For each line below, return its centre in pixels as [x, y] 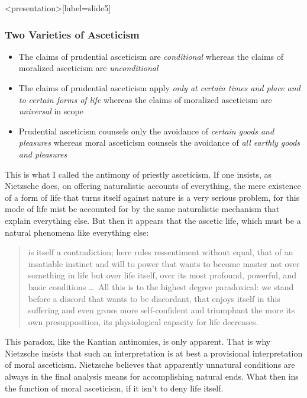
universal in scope [51, 111]
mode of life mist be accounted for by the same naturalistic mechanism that [142, 209]
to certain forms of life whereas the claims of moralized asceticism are [145, 99]
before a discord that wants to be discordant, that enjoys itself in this [154, 298]
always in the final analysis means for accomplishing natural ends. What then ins [152, 376]
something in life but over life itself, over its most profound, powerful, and [162, 275]
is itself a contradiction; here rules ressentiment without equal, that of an [161, 252]
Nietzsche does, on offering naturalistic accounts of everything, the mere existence [153, 186]
